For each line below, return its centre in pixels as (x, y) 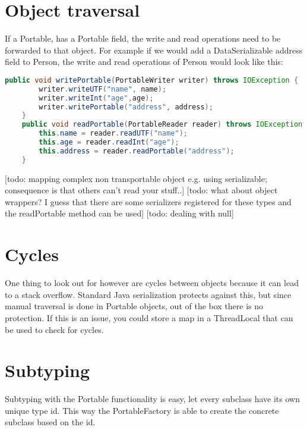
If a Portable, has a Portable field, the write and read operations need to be (143, 38)
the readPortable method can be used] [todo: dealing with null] (119, 213)
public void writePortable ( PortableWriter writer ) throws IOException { (152, 80)
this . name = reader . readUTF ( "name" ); (113, 134)
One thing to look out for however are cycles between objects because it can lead (152, 283)
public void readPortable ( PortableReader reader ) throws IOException (162, 125)
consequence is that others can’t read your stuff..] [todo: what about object (141, 190)
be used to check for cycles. (54, 329)
